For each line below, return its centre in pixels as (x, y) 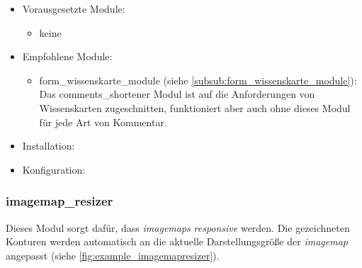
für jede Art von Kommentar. (103, 122)
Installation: (49, 146)
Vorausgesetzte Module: (74, 9)
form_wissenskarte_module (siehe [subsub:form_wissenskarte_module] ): (198, 80)
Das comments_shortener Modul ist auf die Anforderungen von (177, 94)
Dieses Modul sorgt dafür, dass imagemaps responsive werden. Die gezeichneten (178, 227)
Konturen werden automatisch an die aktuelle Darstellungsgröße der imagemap (177, 241)
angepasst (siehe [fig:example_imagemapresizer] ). (113, 255)
